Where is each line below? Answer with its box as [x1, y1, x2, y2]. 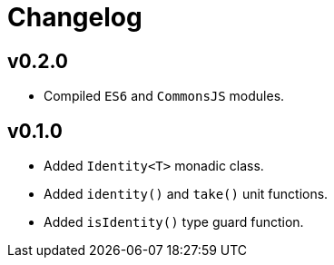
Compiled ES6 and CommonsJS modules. [44, 88, 285, 104]
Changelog [7, 2, 142, 33]
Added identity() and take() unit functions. [44, 186, 329, 202]
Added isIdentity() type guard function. [44, 214, 304, 231]
